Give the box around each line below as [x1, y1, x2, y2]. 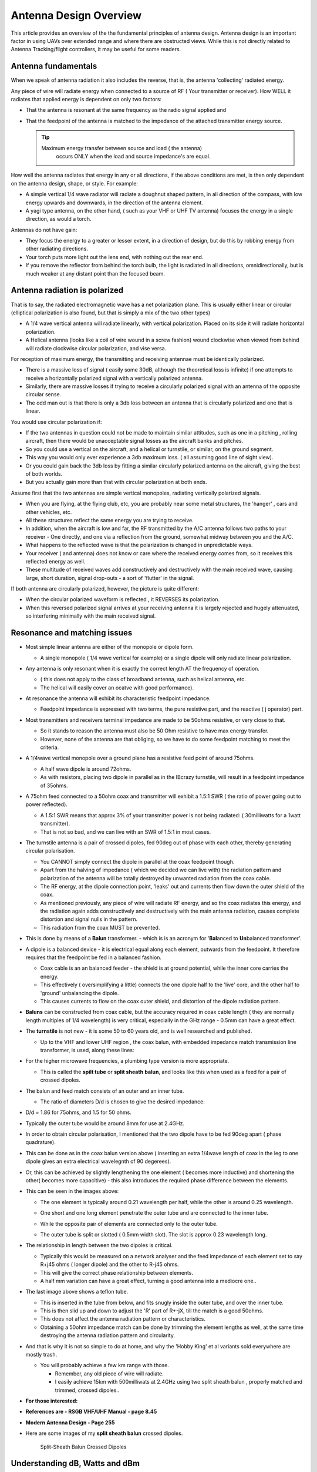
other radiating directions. [25, 245, 88, 253]
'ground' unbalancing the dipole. [40, 989, 119, 996]
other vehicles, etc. [25, 508, 72, 515]
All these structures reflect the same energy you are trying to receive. [25, 516, 194, 523]
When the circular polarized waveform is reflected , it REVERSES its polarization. [25, 596, 220, 603]
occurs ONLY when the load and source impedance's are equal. [56, 152, 211, 160]
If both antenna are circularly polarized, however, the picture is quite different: [11, 585, 200, 592]
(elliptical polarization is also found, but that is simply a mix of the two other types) [11, 309, 211, 316]
